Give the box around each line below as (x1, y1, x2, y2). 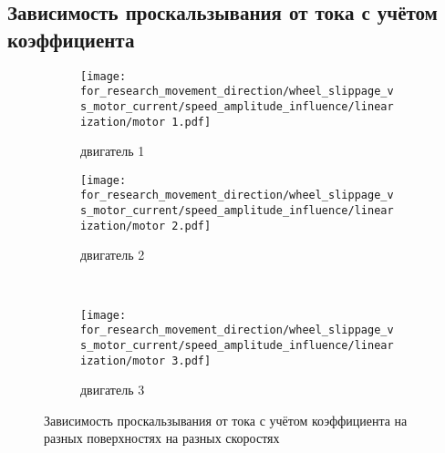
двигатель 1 (80, 141, 145, 160)
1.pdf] (171, 115, 212, 129)
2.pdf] (171, 219, 212, 232)
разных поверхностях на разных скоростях (44, 428, 280, 448)
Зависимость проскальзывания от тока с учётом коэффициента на (44, 410, 408, 429)
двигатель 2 (80, 245, 145, 264)
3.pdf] (171, 354, 212, 367)
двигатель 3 (80, 380, 145, 399)
